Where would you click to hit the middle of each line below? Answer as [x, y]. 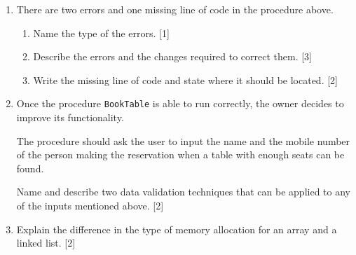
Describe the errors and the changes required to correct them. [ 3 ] [172, 56]
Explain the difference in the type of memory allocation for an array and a [177, 229]
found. [30, 168]
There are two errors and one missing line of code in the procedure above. [175, 9]
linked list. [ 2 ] [46, 243]
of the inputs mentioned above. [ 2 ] [90, 205]
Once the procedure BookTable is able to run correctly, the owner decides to [180, 103]
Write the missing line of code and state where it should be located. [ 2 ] [185, 80]
